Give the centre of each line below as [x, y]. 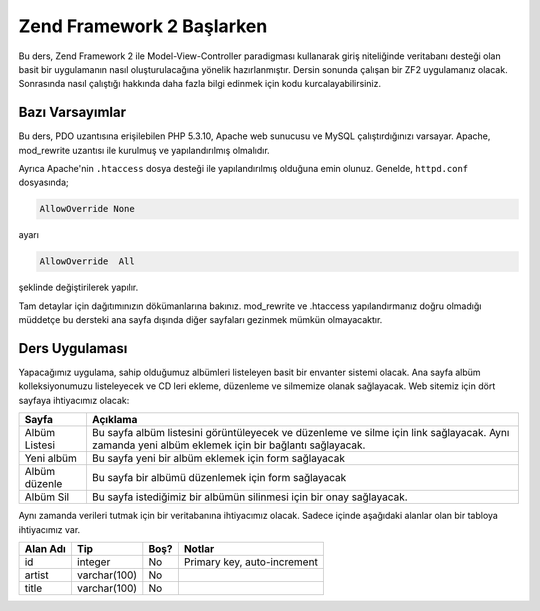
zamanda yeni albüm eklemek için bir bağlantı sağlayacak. [228, 445]
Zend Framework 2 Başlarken [143, 26]
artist [36, 575]
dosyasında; [43, 182]
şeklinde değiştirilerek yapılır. [78, 287]
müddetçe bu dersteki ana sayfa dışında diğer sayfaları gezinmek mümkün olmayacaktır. [200, 320]
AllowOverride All [87, 261]
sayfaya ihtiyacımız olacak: [74, 400]
